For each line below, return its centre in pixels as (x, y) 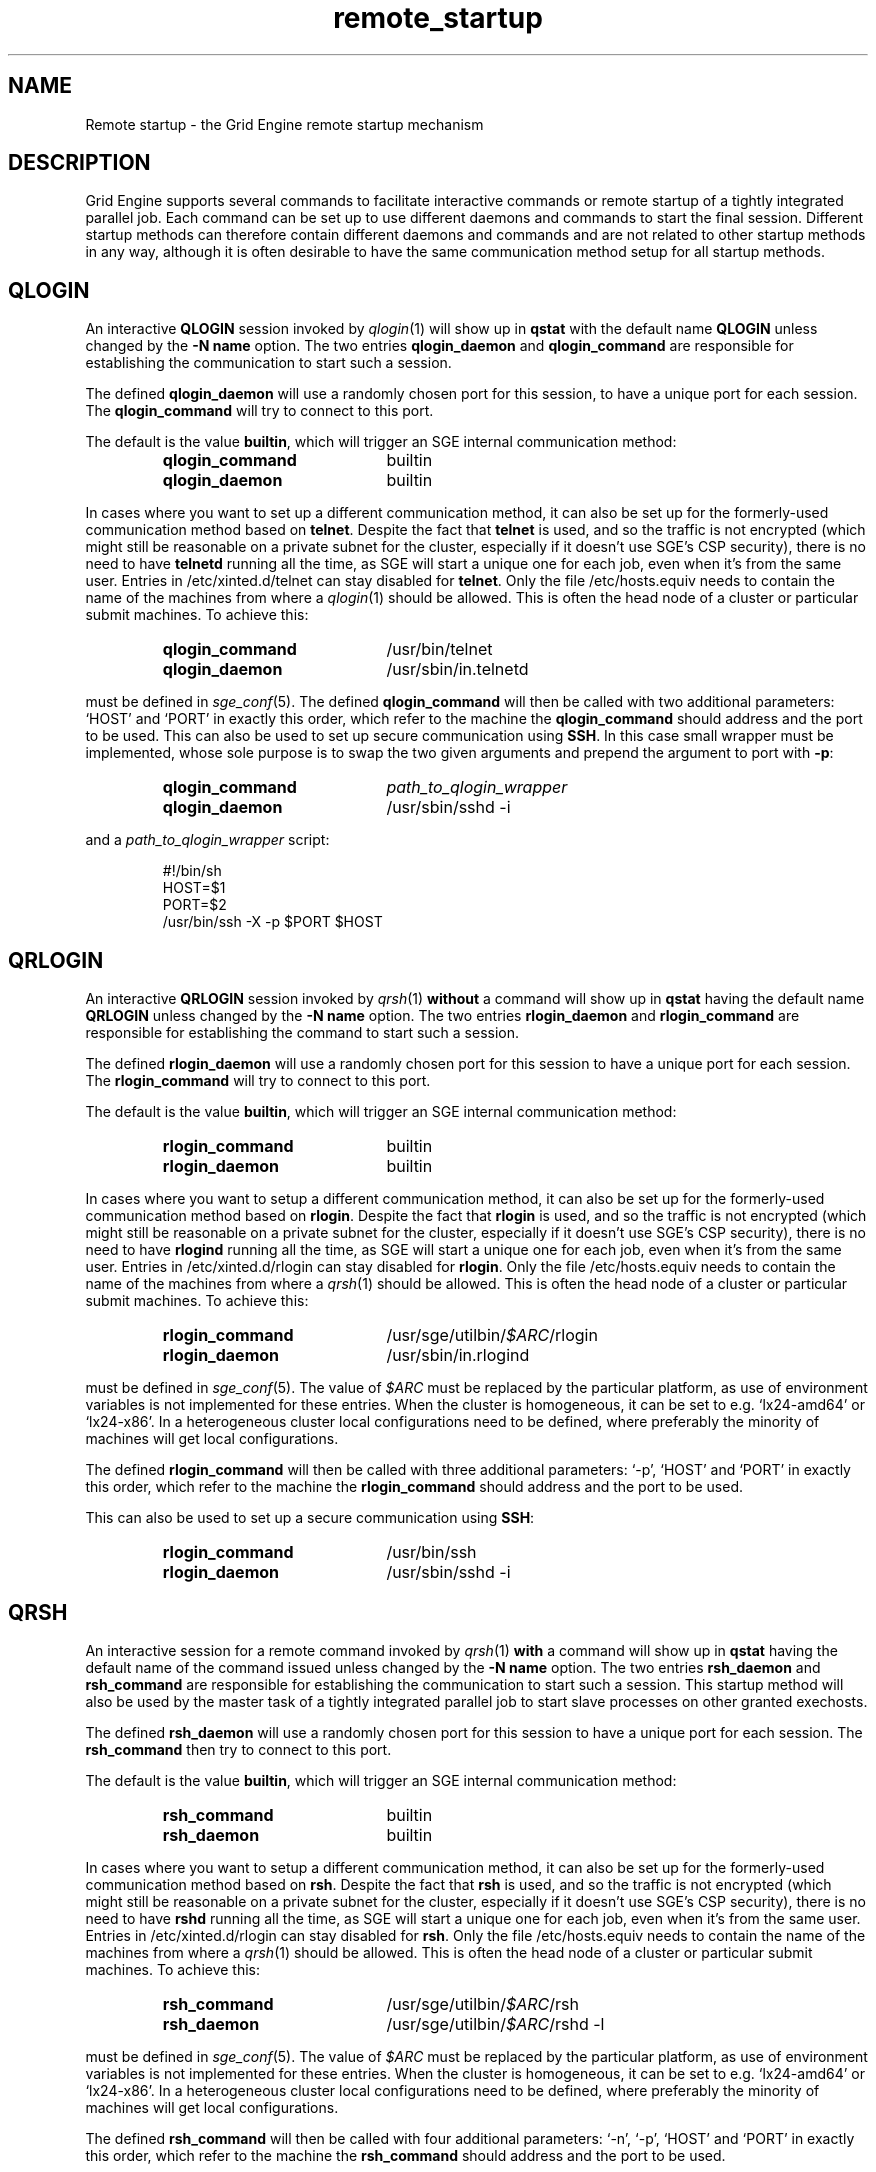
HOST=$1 (194, 888)
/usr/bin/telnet (439, 649)
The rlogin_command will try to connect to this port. (258, 1081)
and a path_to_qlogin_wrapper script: (207, 840)
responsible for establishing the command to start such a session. (302, 1033)
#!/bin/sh (192, 871)
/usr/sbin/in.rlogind (458, 1355)
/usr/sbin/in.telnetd (457, 669)
